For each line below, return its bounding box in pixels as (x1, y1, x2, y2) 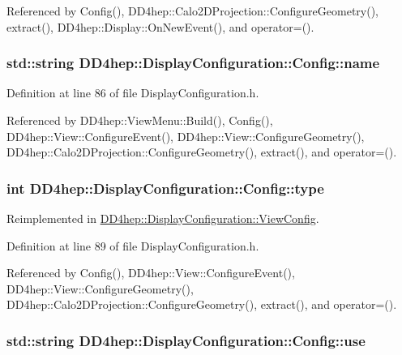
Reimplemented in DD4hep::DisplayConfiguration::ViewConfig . (6, 210, 319, 226)
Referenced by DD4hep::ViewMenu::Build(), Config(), (6, 112, 273, 128)
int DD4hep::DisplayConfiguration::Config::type (6, 177, 324, 198)
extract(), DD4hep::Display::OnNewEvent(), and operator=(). (6, 18, 314, 35)
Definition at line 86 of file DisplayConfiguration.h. (6, 84, 259, 101)
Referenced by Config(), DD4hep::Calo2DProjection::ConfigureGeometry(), (6, 2, 379, 19)
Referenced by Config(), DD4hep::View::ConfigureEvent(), (6, 264, 295, 281)
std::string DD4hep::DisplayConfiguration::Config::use (6, 330, 366, 350)
